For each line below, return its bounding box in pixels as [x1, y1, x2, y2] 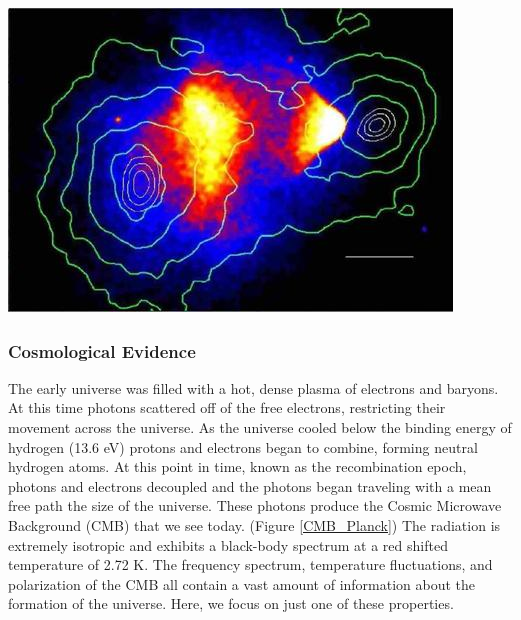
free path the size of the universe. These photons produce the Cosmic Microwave [8, 495, 502, 516]
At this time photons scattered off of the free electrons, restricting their [8, 397, 446, 418]
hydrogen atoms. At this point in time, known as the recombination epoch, [8, 456, 467, 477]
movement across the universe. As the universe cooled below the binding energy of [8, 417, 512, 437]
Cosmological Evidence [8, 338, 196, 363]
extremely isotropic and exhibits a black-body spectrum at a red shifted [8, 534, 448, 555]
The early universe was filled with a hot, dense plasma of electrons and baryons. [8, 377, 499, 398]
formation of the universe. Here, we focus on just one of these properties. [8, 593, 454, 614]
